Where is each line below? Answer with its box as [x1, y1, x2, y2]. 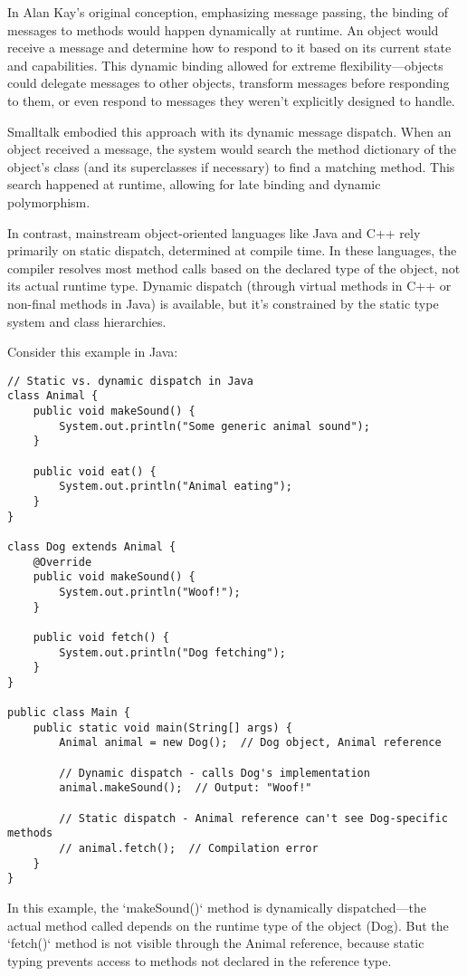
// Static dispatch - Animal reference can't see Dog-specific [59, 811, 448, 825]
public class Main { [7, 706, 131, 720]
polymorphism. [7, 192, 91, 211]
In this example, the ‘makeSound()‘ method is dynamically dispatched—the [7, 898, 427, 916]
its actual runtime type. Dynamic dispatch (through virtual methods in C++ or [7, 276, 452, 295]
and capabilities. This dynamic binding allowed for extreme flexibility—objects [7, 55, 443, 74]
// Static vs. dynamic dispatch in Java [7, 374, 254, 388]
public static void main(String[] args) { [33, 721, 292, 734]
